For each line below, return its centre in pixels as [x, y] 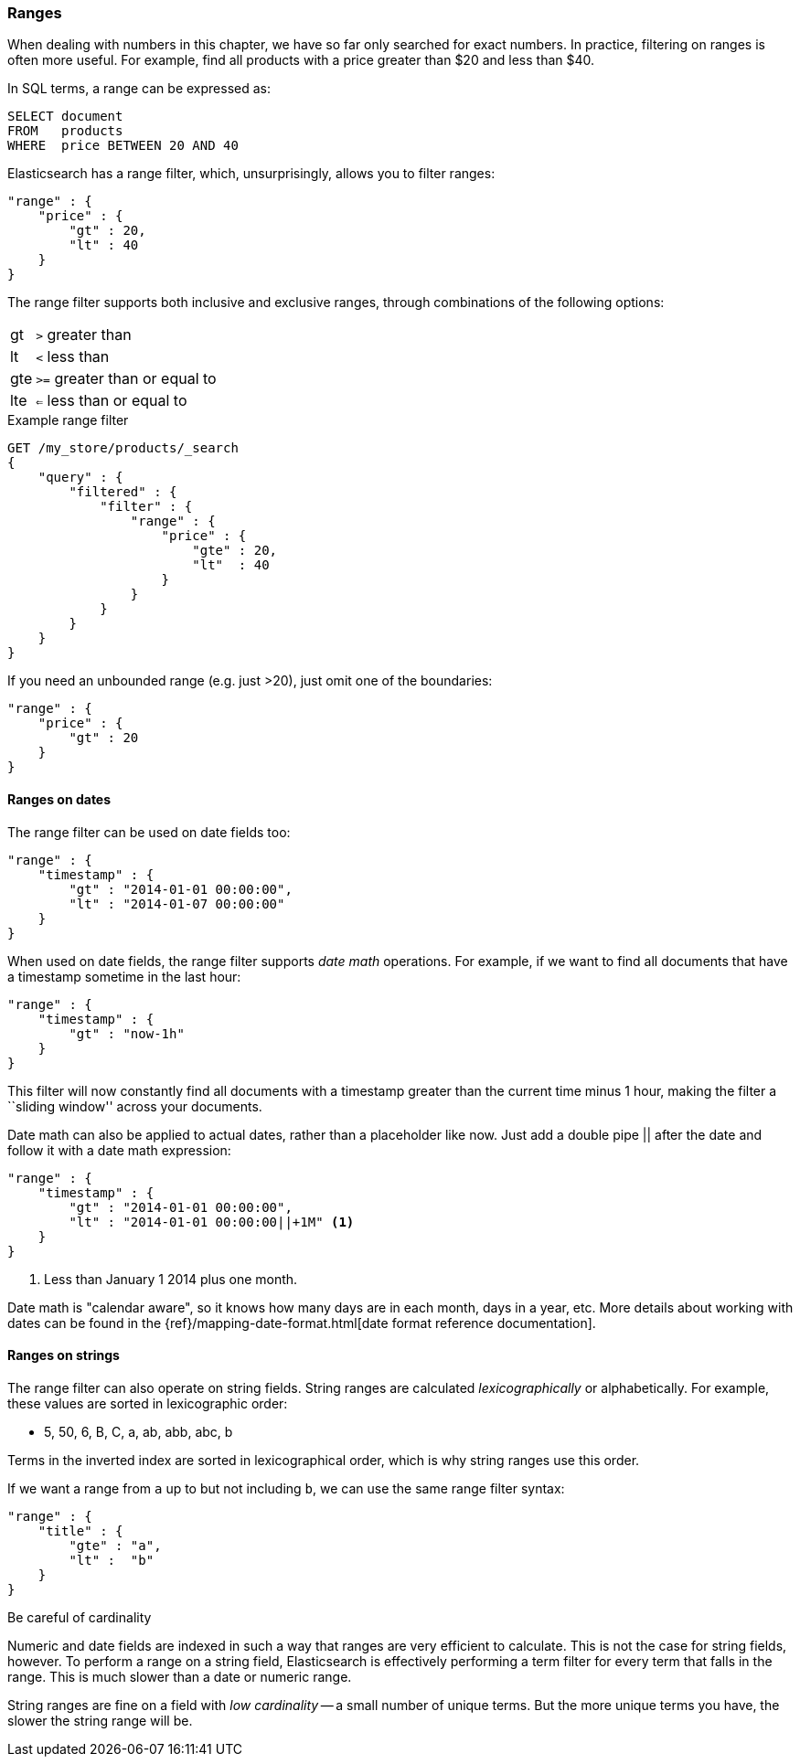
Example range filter [68, 420]
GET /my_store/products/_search [123, 448]
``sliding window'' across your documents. [135, 1106]
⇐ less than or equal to [112, 401]
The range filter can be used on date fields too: [149, 832]
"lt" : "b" [112, 1560]
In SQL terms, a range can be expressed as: [139, 89]
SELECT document [65, 117]
